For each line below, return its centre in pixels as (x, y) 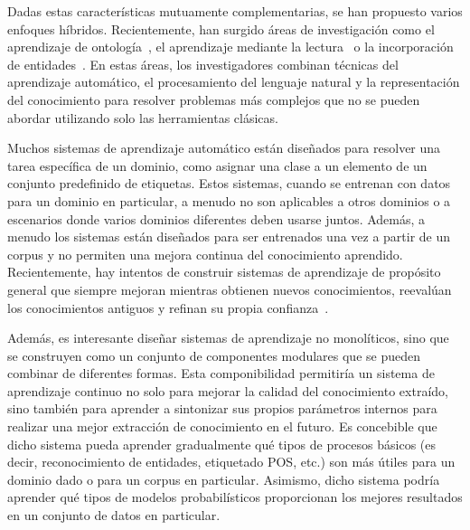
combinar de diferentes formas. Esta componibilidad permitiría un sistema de (221, 373)
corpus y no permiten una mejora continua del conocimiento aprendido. (205, 254)
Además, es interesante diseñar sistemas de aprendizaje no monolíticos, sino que (228, 338)
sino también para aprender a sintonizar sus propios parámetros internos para (222, 408)
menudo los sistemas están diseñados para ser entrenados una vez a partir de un (229, 237)
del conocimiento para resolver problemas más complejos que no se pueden (214, 99)
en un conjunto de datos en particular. (114, 515)
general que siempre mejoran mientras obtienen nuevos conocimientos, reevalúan (230, 289)
